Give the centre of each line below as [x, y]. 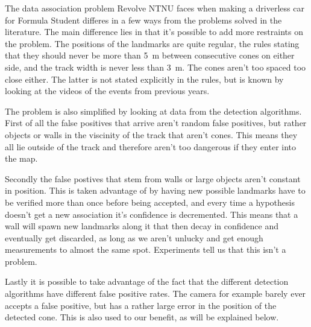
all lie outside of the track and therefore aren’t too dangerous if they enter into [151, 146]
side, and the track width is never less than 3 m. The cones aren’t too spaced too [155, 67]
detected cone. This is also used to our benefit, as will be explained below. [142, 317]
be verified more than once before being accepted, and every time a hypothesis [150, 202]
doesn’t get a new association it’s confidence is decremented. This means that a [152, 214]
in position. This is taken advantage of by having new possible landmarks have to [155, 190]
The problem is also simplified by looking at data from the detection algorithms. [153, 111]
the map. [21, 158]
